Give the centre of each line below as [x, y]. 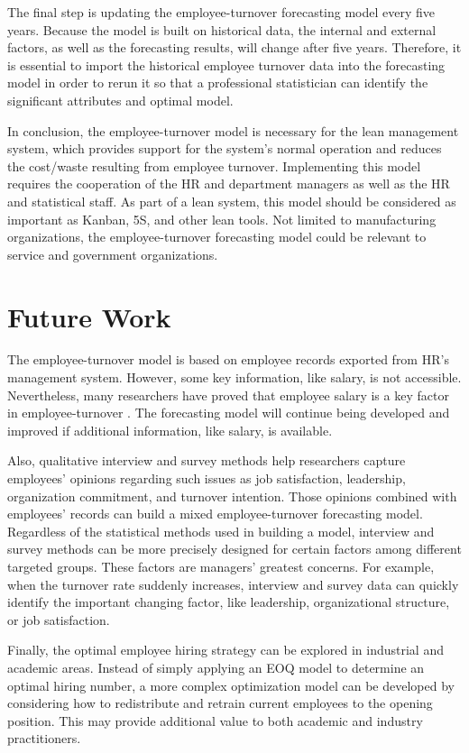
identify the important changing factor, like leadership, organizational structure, [229, 602]
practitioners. [44, 738]
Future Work [89, 316]
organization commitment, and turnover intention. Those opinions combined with [232, 496]
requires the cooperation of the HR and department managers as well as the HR [229, 184]
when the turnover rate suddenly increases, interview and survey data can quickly [233, 584]
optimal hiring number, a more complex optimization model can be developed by [231, 685]
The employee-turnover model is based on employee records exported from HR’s [228, 359]
